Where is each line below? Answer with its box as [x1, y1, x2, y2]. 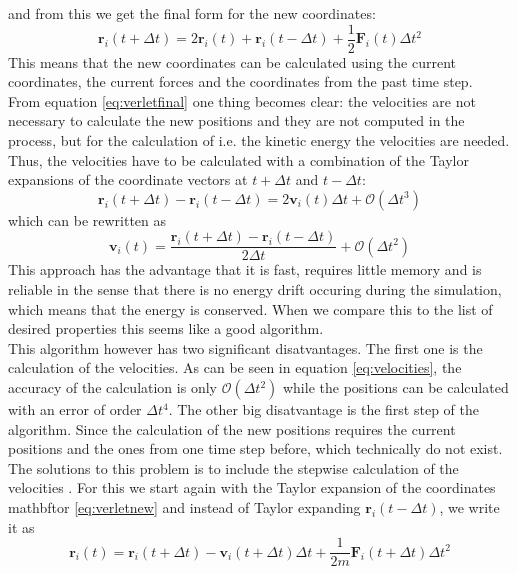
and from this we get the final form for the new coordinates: [8, 3, 376, 23]
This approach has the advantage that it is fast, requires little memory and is [8, 259, 482, 280]
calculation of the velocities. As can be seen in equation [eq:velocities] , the [8, 357, 462, 378]
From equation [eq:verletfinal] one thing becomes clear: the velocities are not [8, 90, 476, 111]
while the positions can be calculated [282, 377, 509, 398]
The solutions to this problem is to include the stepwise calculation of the [8, 457, 459, 478]
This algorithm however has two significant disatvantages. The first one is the [8, 337, 483, 358]
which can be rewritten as [8, 209, 167, 230]
